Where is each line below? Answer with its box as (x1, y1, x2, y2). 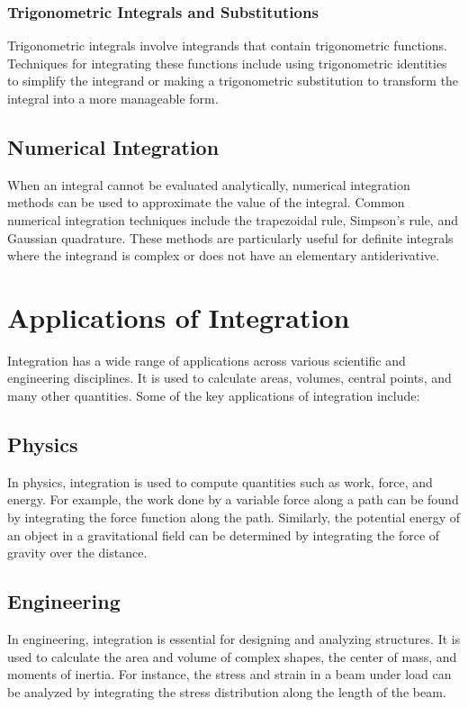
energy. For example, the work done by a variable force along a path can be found (7, 490, 459, 509)
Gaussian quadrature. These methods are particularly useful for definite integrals (7, 228, 454, 247)
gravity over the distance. (7, 543, 148, 562)
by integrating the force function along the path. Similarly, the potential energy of (7, 508, 461, 527)
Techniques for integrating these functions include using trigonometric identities (7, 53, 447, 72)
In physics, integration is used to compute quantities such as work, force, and (7, 472, 433, 491)
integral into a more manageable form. (7, 89, 219, 107)
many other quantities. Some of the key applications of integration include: (7, 386, 420, 405)
